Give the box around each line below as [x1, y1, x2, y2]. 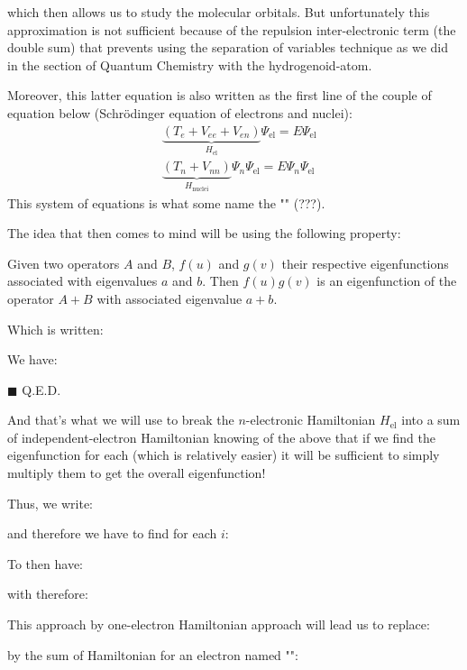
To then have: [7, 554, 83, 573]
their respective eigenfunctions [281, 253, 449, 272]
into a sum [401, 410, 461, 429]
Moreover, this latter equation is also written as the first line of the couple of [7, 86, 432, 105]
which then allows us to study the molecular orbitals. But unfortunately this [7, 3, 430, 21]
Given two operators [7, 253, 120, 272]
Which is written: [7, 319, 104, 338]
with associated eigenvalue [96, 289, 243, 307]
